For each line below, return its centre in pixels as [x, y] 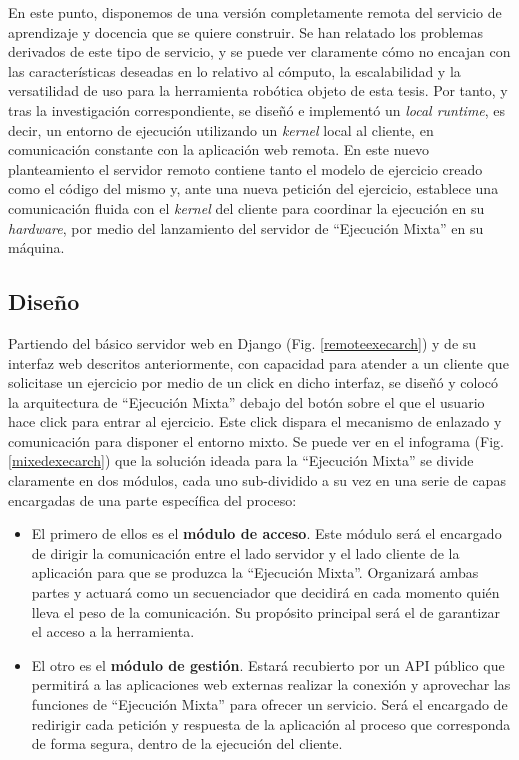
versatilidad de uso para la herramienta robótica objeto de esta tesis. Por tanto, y [258, 90]
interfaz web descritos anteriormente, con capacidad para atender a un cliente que [258, 362]
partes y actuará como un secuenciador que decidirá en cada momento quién [265, 592]
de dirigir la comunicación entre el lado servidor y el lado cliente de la [245, 552]
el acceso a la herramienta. [113, 631]
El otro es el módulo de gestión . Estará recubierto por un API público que [268, 664]
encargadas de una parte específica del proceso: [152, 499]
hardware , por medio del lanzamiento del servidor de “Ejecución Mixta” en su [246, 227]
